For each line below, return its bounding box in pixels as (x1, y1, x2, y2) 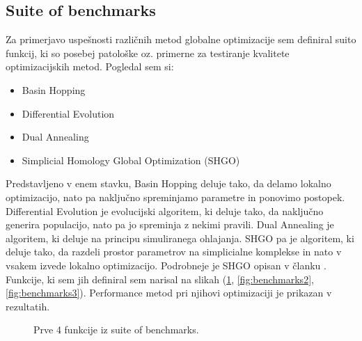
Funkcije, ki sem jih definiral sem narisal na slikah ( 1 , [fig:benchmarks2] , (6, 271, 314, 286)
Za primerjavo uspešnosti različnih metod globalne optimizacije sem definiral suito (6, 32, 356, 47)
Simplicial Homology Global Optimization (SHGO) (22, 152, 240, 167)
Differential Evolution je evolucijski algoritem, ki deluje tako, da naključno (6, 203, 324, 218)
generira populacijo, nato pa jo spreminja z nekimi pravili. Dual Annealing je (6, 217, 334, 232)
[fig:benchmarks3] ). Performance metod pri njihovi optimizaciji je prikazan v (6, 285, 332, 300)
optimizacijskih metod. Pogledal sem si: (6, 59, 174, 74)
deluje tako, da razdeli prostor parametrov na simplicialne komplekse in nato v (6, 244, 342, 259)
